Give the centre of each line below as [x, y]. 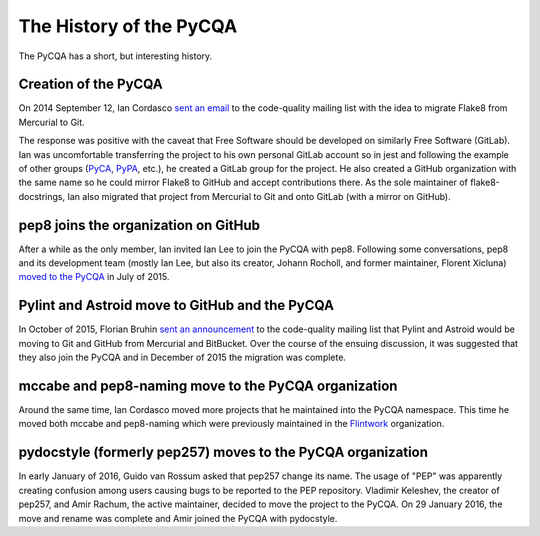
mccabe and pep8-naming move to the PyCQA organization [208, 385]
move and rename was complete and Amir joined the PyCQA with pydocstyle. [178, 518]
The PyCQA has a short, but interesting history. [115, 56]
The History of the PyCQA [128, 26]
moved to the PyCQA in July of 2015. [94, 277]
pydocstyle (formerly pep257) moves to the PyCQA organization [223, 452]
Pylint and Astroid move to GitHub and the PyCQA [176, 305]
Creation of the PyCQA [91, 84]
